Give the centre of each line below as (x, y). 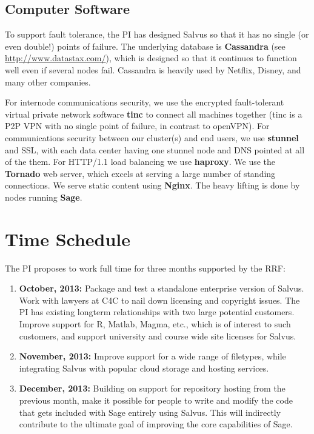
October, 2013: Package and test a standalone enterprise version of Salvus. (162, 288)
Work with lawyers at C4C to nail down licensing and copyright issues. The (159, 300)
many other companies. (48, 82)
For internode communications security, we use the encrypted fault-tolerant (145, 102)
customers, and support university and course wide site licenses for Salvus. (158, 336)
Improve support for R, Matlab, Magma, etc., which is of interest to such (155, 324)
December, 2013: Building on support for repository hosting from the (152, 388)
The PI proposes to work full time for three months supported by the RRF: (145, 268)
